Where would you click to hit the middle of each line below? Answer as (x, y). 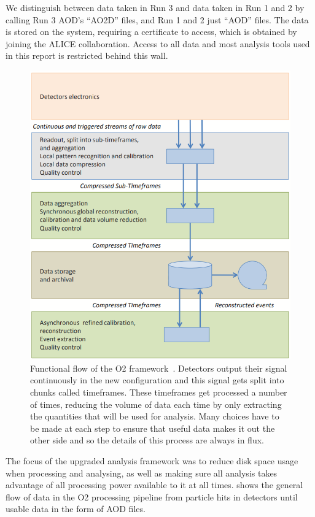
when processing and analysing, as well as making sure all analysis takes (142, 473)
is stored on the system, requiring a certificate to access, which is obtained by (151, 32)
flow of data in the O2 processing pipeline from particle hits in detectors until (152, 496)
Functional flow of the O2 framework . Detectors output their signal (159, 368)
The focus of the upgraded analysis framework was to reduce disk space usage (152, 461)
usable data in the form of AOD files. (76, 509)
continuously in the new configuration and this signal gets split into (157, 380)
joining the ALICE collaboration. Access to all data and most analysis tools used (158, 43)
